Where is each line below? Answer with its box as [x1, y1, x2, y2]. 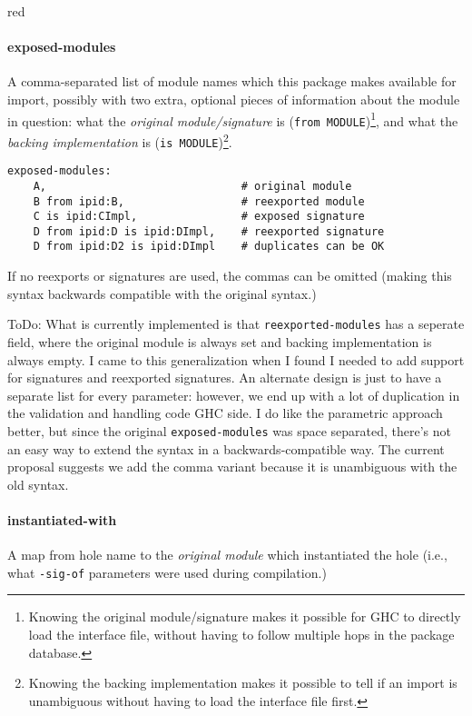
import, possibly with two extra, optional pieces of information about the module [7, 89, 460, 108]
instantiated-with [7, 510, 117, 529]
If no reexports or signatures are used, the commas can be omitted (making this [7, 266, 452, 285]
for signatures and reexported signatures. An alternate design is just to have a [7, 368, 442, 387]
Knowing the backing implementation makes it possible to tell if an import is [28, 673, 457, 692]
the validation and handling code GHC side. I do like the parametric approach [7, 403, 443, 423]
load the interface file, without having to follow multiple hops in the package [28, 625, 455, 644]
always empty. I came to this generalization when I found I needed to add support [7, 350, 465, 369]
